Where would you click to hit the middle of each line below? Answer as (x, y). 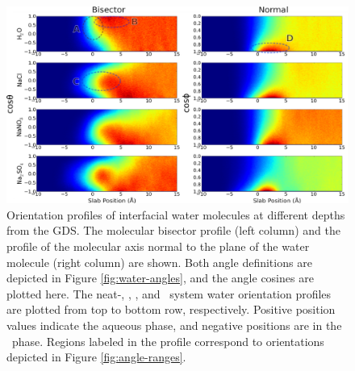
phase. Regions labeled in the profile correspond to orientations (168, 341)
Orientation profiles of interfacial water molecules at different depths (176, 214)
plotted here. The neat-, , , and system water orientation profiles (169, 293)
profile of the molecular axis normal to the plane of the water (158, 246)
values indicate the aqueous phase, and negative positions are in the (174, 325)
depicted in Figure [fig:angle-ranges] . (96, 357)
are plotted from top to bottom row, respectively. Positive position (171, 309)
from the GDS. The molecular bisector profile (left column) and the (173, 230)
